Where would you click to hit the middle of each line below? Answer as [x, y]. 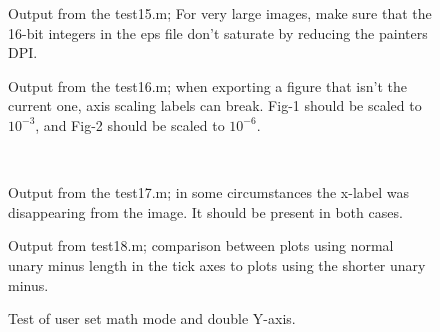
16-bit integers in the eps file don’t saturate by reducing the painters [218, 32]
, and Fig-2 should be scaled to [130, 124]
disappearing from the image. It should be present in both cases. [205, 211]
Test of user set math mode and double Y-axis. [152, 318]
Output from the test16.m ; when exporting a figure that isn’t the [207, 85]
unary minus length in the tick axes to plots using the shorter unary [217, 264]
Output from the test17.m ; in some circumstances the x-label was [208, 192]
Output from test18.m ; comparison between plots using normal [201, 245]
